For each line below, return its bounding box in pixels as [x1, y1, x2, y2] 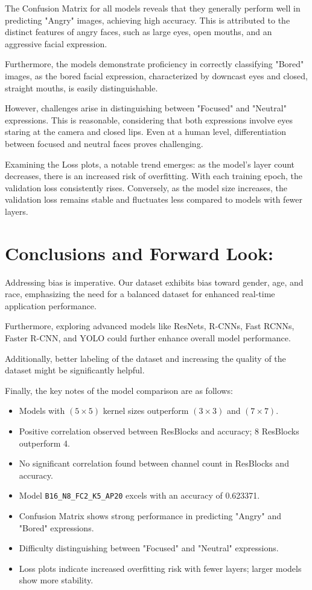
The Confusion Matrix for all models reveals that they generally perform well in [5, 2, 301, 14]
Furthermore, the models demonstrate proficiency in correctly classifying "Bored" [5, 57, 304, 70]
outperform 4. [19, 436, 70, 449]
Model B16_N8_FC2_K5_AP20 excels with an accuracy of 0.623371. [19, 489, 260, 502]
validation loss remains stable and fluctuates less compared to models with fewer [5, 193, 303, 206]
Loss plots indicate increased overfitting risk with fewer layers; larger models [19, 562, 302, 574]
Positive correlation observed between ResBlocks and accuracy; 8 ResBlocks [19, 424, 299, 437]
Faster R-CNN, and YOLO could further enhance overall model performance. [5, 332, 291, 344]
